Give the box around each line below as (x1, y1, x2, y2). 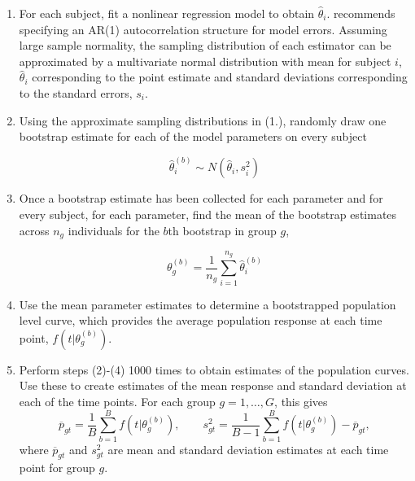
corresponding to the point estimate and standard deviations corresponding (32, 68, 408, 85)
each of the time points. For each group (19, 392, 216, 409)
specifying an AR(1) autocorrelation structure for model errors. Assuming (19, 20, 387, 37)
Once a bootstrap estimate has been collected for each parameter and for (19, 190, 383, 207)
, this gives (274, 392, 328, 409)
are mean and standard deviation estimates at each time (107, 440, 389, 457)
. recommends (326, 5, 395, 21)
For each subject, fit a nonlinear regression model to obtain (19, 5, 315, 21)
